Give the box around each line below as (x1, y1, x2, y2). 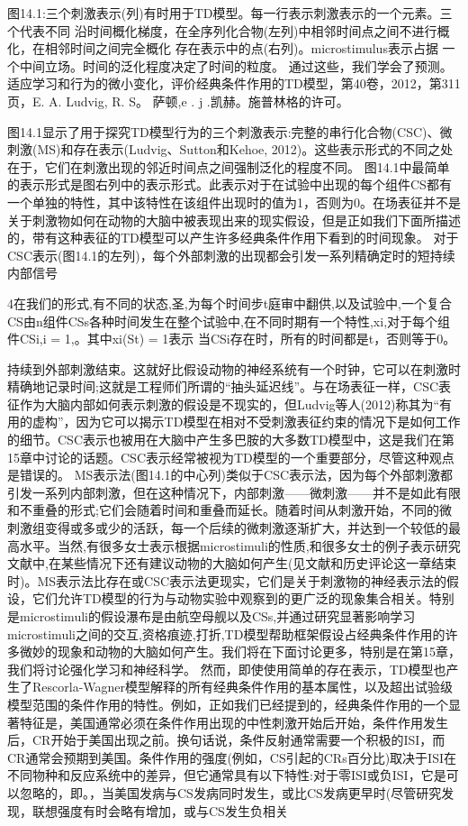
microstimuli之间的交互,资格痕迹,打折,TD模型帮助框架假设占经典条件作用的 (7, 624, 445, 643)
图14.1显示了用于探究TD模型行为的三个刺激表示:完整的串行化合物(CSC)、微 (7, 122, 453, 141)
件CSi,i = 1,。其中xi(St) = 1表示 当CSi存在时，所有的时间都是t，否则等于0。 (7, 329, 456, 348)
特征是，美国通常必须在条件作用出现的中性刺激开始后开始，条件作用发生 (19, 712, 448, 731)
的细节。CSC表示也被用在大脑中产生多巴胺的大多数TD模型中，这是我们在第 (7, 430, 454, 449)
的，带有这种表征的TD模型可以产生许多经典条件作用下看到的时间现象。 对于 (7, 228, 459, 247)
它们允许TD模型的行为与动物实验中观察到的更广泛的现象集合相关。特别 (31, 589, 454, 608)
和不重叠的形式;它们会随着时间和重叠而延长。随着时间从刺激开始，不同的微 (7, 500, 452, 519)
